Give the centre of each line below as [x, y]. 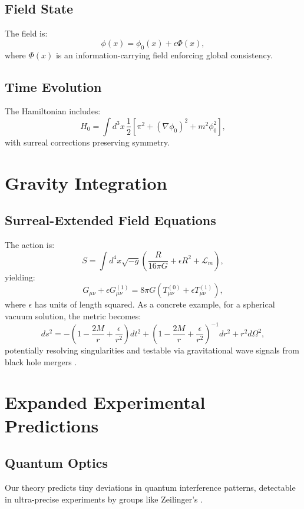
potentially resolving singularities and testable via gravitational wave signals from [152, 350]
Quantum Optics [56, 463]
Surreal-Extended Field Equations [110, 220]
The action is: [30, 245]
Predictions [52, 425]
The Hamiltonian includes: [53, 111]
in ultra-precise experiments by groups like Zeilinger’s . [104, 499]
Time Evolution [53, 86]
